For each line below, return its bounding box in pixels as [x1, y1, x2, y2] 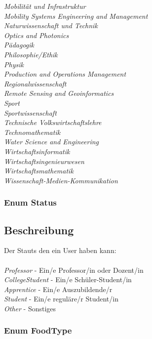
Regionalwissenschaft [4, 78, 67, 88]
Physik [4, 59, 24, 69]
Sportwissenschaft [4, 107, 57, 118]
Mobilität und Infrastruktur [4, 1, 86, 11]
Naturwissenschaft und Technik [4, 20, 98, 31]
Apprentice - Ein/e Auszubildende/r [4, 284, 113, 294]
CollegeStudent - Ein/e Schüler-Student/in [4, 274, 132, 285]
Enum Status [4, 196, 57, 209]
